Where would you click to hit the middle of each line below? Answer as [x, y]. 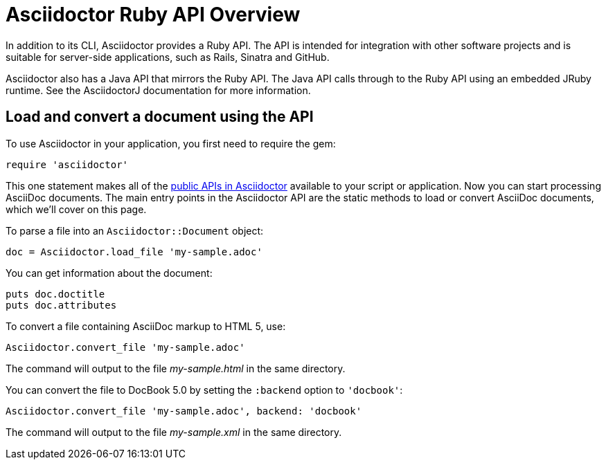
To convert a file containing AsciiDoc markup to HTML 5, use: [146, 326]
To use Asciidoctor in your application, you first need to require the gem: [171, 143]
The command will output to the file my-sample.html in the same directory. [176, 368]
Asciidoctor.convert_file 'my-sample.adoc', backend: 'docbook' [184, 411]
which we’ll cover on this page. [76, 209]
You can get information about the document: [109, 273]
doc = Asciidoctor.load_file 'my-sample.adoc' [134, 252]
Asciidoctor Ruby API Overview [153, 15]
